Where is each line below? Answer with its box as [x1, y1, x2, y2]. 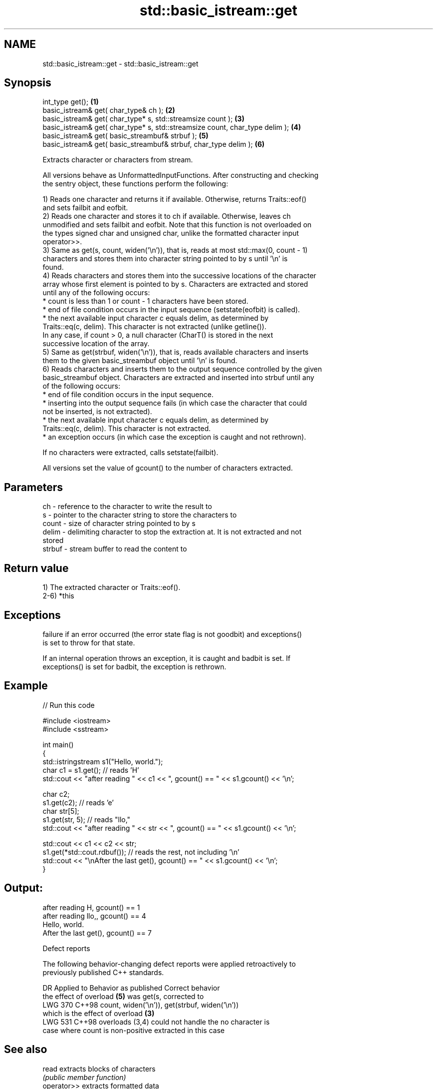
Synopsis [4, 76, 51, 89]
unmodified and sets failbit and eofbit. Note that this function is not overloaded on [42, 220, 312, 229]
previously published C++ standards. [42, 968, 164, 977]
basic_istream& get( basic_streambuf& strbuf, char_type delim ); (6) [42, 140, 265, 149]
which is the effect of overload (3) [42, 1009, 155, 1018]
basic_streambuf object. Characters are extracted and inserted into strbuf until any [42, 373, 314, 382]
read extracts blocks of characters [42, 1064, 156, 1073]
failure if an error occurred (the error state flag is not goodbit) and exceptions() [42, 629, 302, 638]
